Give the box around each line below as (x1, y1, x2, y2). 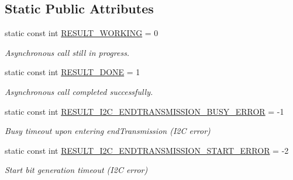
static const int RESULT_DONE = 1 (5, 66, 140, 78)
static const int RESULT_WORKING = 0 (5, 27, 158, 39)
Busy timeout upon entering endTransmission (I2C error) (5, 125, 211, 137)
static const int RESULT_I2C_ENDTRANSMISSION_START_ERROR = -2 (5, 144, 289, 156)
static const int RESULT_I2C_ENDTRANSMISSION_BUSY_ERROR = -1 (5, 105, 284, 117)
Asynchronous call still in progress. (5, 46, 130, 58)
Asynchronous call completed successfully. (5, 85, 153, 97)
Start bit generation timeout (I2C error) (5, 164, 148, 176)
